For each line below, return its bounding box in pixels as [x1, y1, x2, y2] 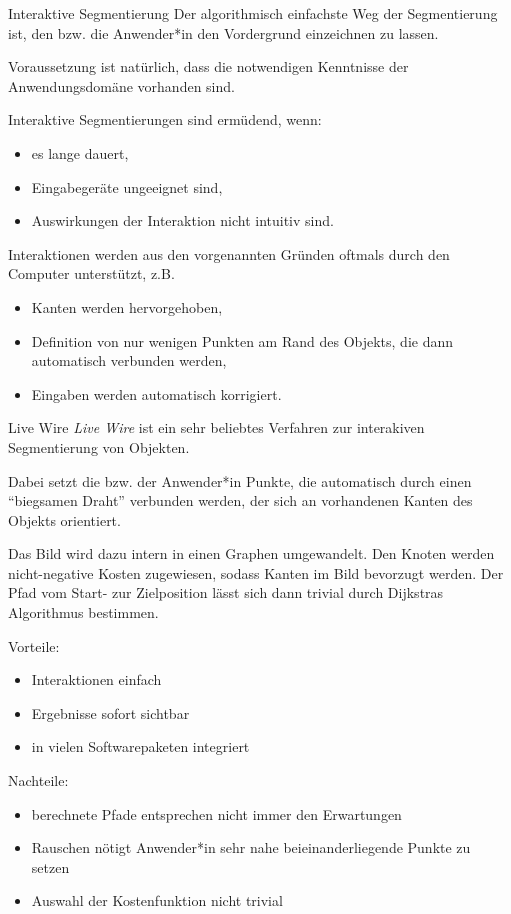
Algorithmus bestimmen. [8, 602, 159, 623]
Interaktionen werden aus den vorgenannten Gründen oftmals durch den [8, 243, 450, 264]
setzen [31, 856, 70, 877]
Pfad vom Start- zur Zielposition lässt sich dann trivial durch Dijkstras [8, 582, 444, 603]
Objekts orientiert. [8, 509, 121, 530]
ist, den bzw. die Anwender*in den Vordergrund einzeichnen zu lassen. [8, 22, 439, 43]
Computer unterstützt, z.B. [8, 263, 175, 284]
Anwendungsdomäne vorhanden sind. [8, 75, 235, 96]
